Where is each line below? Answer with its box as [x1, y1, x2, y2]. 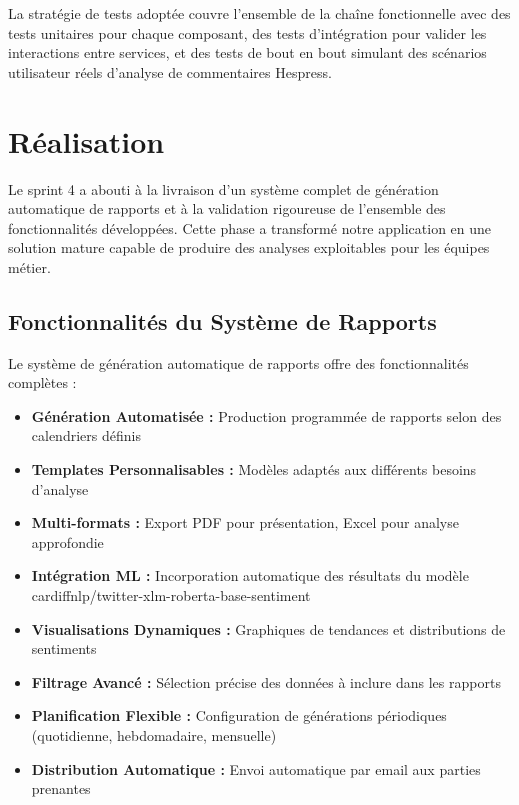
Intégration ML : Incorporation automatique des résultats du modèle [31, 565, 469, 586]
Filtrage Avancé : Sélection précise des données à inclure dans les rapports [31, 671, 501, 692]
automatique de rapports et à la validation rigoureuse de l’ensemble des [8, 198, 446, 219]
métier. [8, 256, 51, 277]
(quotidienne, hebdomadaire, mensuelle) [31, 724, 277, 745]
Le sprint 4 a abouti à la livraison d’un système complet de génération [8, 178, 439, 199]
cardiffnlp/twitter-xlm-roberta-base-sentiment [31, 585, 311, 606]
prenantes [31, 778, 91, 799]
